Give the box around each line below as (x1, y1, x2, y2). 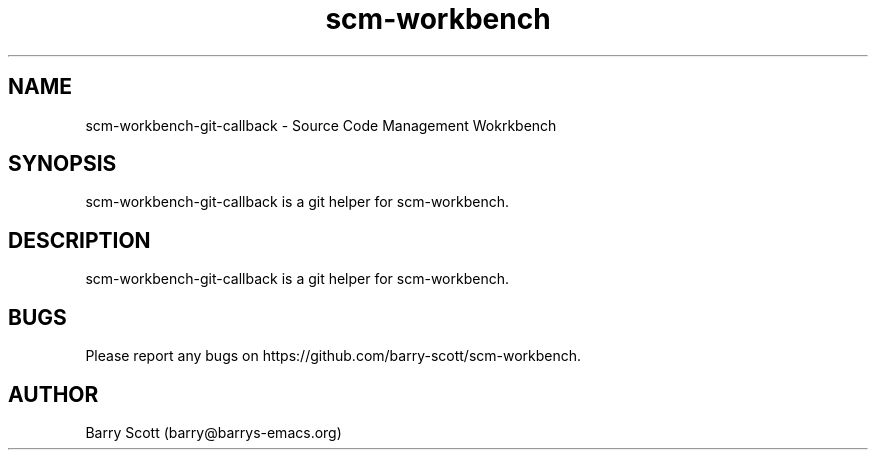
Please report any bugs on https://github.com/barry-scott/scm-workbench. (85, 347, 582, 365)
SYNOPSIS (8, 151, 117, 177)
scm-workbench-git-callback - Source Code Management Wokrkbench (85, 116, 557, 134)
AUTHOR (8, 381, 99, 407)
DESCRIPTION (8, 227, 151, 253)
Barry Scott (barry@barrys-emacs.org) (85, 423, 342, 441)
